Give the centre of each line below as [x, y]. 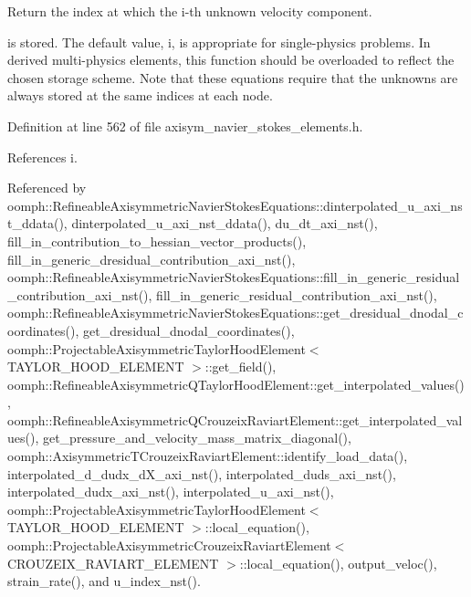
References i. [42, 157]
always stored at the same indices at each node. [140, 95]
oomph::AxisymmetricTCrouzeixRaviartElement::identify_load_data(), [208, 456]
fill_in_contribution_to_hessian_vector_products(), [157, 241]
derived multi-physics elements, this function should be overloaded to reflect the [231, 60]
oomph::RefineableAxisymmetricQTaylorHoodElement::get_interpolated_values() [236, 384]
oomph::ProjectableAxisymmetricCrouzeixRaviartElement [169, 545]
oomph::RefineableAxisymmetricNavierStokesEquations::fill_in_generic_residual [234, 277]
